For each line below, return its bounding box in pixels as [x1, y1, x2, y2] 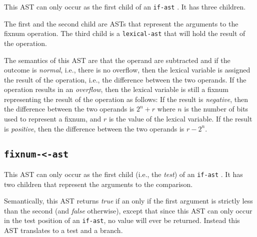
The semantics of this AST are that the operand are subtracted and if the [4, 54, 230, 65]
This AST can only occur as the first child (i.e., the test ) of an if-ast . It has [4, 169, 243, 179]
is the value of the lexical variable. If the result [108, 113, 252, 124]
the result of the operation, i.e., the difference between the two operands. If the [4, 74, 246, 84]
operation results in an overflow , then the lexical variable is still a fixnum [4, 84, 228, 94]
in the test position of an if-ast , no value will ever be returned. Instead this [4, 215, 240, 225]
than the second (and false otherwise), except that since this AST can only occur [4, 205, 252, 215]
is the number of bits [184, 103, 248, 114]
